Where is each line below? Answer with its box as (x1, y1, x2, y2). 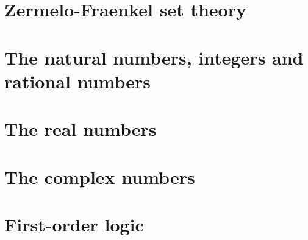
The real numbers (4, 116, 157, 141)
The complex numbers (4, 164, 195, 189)
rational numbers (4, 68, 151, 93)
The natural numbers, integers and (4, 44, 304, 69)
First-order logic (4, 211, 144, 236)
